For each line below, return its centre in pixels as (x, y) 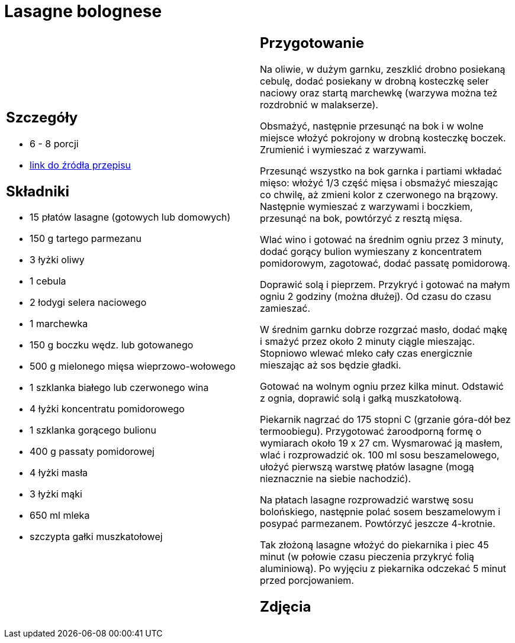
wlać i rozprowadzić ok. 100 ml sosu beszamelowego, (380, 455)
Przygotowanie (312, 43)
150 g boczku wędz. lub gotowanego (112, 345)
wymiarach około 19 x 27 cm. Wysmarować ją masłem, (382, 443)
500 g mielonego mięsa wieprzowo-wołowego (133, 366)
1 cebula (48, 281)
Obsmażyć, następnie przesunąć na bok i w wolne (372, 126)
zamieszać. (285, 308)
